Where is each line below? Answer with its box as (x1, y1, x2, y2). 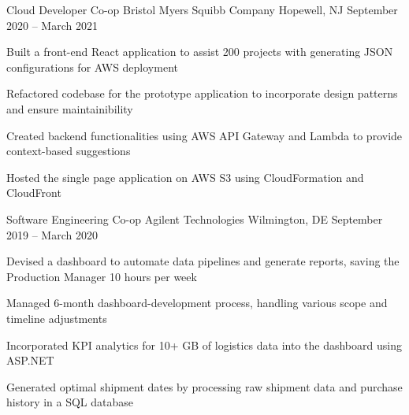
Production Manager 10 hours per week (6, 268, 197, 284)
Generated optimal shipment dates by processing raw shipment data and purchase (6, 378, 403, 395)
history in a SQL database (6, 394, 134, 410)
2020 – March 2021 (6, 17, 98, 33)
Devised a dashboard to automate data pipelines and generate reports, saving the (6, 253, 400, 269)
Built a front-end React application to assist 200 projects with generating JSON (6, 43, 393, 60)
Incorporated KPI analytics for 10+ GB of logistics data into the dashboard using (6, 336, 402, 353)
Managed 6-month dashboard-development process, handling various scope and (6, 295, 388, 311)
